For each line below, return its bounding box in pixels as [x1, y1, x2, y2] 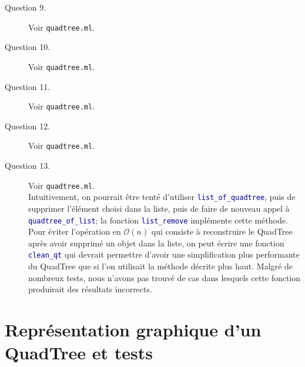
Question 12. [5, 119, 51, 132]
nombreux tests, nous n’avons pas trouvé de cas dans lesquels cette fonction [28, 271, 301, 283]
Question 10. [5, 41, 51, 53]
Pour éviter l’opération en [28, 225, 121, 238]
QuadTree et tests [5, 341, 153, 365]
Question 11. [5, 80, 51, 92]
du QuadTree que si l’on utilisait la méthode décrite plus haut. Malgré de [28, 260, 293, 272]
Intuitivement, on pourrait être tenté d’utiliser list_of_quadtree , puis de [28, 191, 296, 203]
